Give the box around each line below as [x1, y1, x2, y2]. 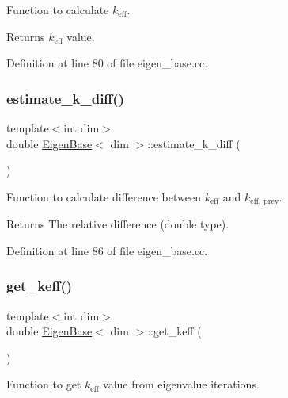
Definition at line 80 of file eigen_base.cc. [6, 55, 208, 71]
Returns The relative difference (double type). [6, 216, 229, 232]
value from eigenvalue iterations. [103, 376, 260, 392]
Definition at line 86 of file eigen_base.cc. [6, 242, 208, 258]
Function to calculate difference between [6, 188, 201, 205]
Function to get [6, 376, 81, 392]
